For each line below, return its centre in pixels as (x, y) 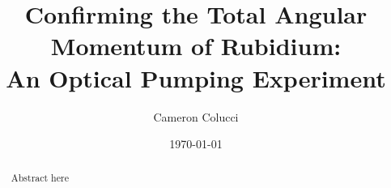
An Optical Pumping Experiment (196, 77)
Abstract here (40, 178)
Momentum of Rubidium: (196, 46)
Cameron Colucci (196, 116)
